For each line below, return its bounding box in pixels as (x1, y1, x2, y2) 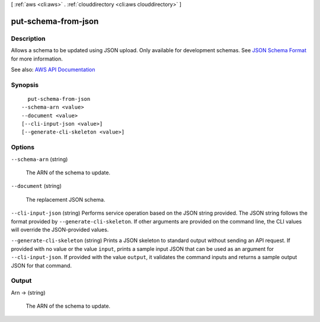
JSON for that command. (11, 262, 72, 269)
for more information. (11, 55, 63, 62)
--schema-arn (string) (11, 155, 68, 162)
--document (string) (11, 183, 62, 190)
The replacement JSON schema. (25, 196, 105, 203)
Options (11, 143, 35, 151)
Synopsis (11, 81, 39, 89)
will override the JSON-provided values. (11, 226, 109, 233)
